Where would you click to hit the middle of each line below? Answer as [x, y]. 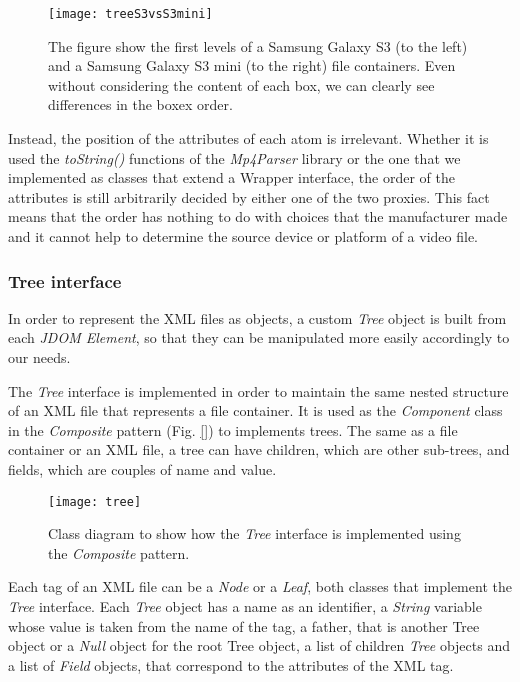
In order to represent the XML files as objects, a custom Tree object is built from [257, 317]
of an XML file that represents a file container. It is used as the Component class [255, 410]
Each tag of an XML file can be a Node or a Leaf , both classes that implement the [260, 586]
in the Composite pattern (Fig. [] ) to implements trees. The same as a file [233, 429]
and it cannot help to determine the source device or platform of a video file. [243, 236]
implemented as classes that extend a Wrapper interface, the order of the [231, 177]
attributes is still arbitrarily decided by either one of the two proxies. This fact [249, 196]
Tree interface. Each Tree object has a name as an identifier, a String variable [245, 606]
